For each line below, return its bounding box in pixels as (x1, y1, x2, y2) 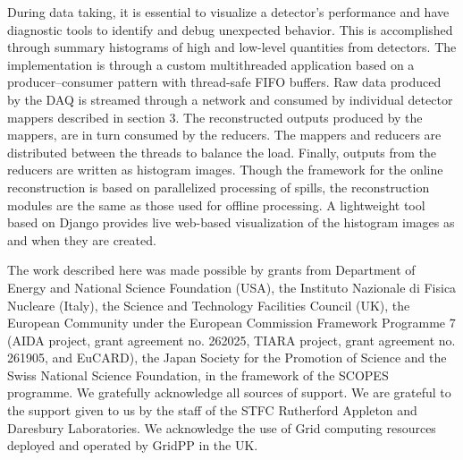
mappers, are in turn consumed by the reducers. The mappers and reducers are (7, 125, 442, 144)
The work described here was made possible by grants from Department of (7, 260, 416, 279)
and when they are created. (7, 230, 156, 249)
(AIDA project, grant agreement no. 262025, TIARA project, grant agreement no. (7, 330, 456, 349)
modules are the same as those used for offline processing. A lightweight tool (7, 195, 425, 214)
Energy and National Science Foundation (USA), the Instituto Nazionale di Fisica (7, 277, 457, 296)
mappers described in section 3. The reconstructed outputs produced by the (7, 107, 423, 126)
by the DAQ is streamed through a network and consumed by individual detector (7, 89, 453, 108)
